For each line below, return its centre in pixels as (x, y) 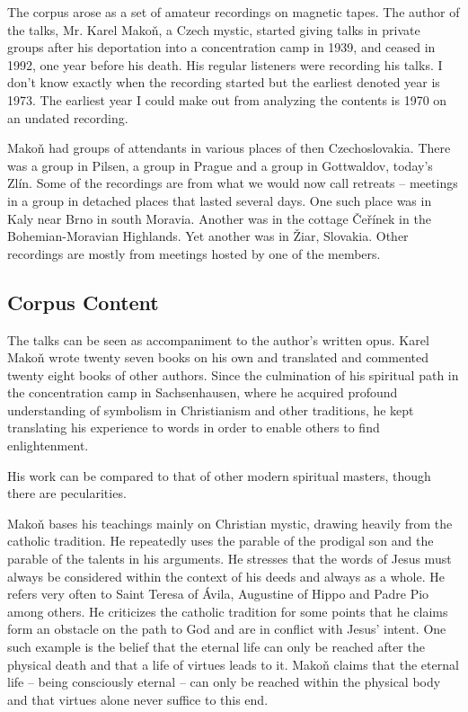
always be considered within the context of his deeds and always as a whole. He (226, 576)
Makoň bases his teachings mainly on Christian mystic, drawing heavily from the (230, 523)
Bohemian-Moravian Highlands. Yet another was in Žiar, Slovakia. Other (208, 236)
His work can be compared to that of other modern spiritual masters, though (219, 475)
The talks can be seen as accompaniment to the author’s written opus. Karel (218, 339)
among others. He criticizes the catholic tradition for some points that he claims (228, 611)
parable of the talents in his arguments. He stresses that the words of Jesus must (230, 559)
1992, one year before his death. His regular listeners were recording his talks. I (225, 64)
